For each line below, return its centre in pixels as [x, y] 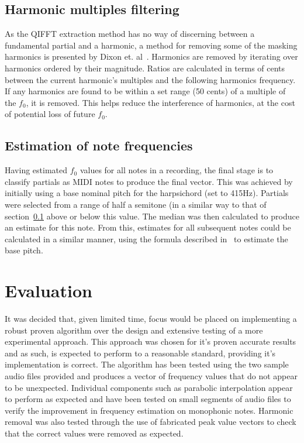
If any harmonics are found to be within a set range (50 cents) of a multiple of [145, 91]
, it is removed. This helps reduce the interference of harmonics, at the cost [160, 102]
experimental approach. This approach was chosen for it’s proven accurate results [151, 341]
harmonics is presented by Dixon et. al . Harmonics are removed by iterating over [151, 56]
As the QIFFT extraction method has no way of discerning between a [130, 34]
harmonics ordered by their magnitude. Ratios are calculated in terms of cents [145, 68]
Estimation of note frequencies [99, 145]
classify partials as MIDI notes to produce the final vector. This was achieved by [149, 181]
